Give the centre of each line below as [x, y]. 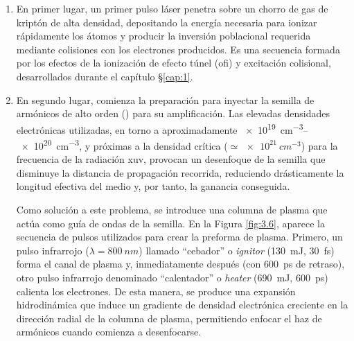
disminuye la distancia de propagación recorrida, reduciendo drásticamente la [180, 172]
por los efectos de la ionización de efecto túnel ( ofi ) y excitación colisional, [174, 63]
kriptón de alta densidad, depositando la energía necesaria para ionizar [167, 22]
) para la [319, 145]
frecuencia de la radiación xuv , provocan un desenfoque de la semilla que [171, 159]
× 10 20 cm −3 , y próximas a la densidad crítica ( [124, 145]
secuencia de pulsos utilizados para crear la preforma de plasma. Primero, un [179, 237]
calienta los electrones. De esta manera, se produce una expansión [156, 291]
